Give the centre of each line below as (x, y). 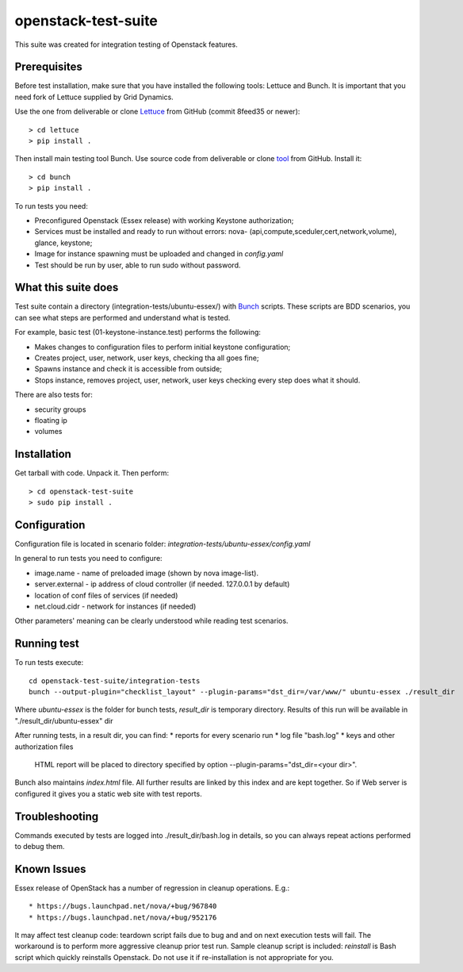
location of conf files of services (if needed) (106, 595)
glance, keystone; (63, 243)
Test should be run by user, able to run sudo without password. (138, 265)
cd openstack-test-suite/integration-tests (115, 681)
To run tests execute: (49, 663)
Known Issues (50, 869)
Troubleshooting (57, 816)
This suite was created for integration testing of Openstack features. (126, 44)
